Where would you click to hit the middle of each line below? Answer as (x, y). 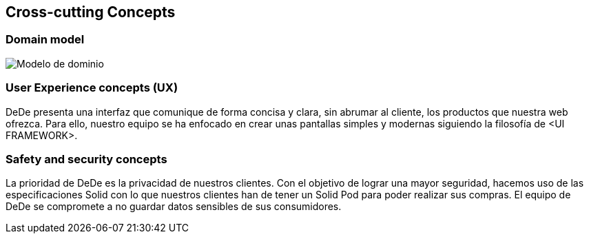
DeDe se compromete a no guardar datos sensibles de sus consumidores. (174, 207)
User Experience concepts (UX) (92, 88)
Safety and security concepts (86, 159)
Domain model (45, 40)
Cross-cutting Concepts (91, 12)
